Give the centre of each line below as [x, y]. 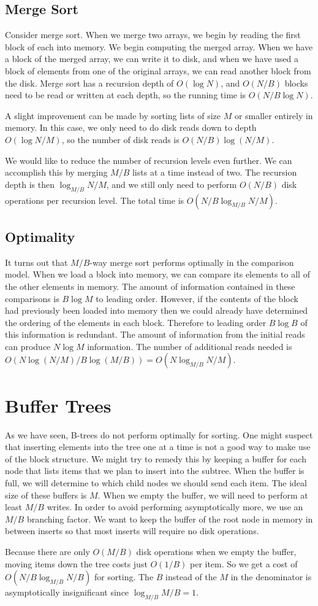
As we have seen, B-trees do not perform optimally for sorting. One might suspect [159, 434]
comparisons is [32, 298]
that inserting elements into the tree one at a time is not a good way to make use [158, 447]
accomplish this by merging [56, 172]
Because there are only [47, 551]
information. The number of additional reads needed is [190, 346]
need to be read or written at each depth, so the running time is [126, 95]
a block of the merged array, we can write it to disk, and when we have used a [152, 59]
